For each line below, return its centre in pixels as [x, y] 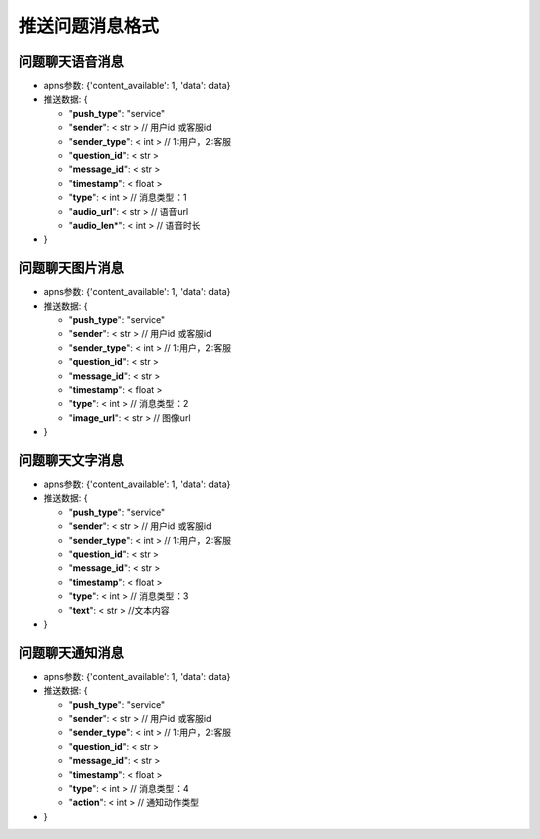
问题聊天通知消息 [71, 652]
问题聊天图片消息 [71, 268]
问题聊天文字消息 [71, 460]
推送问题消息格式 [89, 26]
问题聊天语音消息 [71, 61]
